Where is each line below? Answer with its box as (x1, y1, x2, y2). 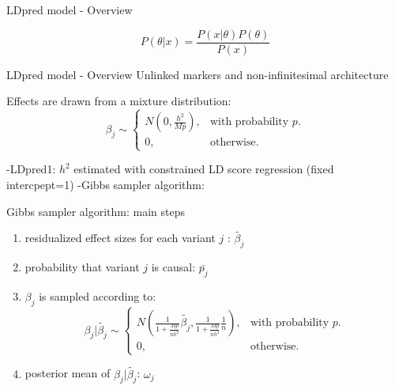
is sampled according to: (39, 288, 156, 304)
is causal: (151, 259, 196, 275)
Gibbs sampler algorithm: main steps (6, 203, 186, 219)
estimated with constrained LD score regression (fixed (73, 161, 334, 177)
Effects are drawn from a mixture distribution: (6, 93, 231, 109)
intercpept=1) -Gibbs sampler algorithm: (6, 176, 205, 192)
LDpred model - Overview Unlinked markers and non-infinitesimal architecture (6, 66, 389, 82)
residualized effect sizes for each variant (24, 229, 216, 246)
